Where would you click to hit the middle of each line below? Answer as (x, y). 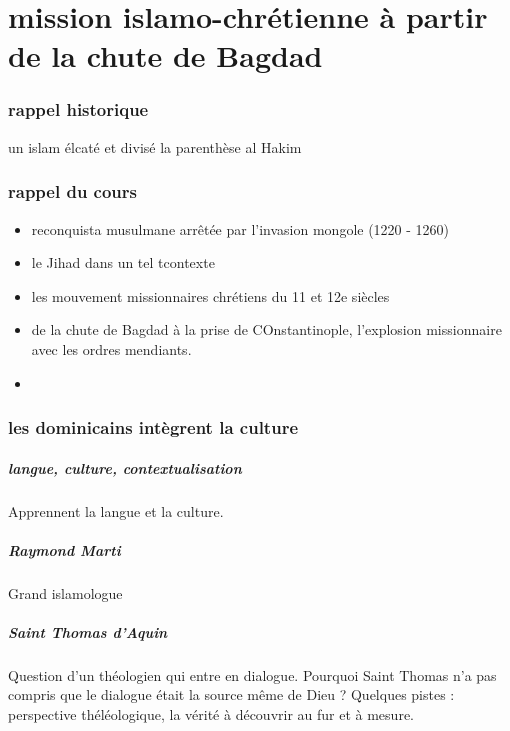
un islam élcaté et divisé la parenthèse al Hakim (155, 146)
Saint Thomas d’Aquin (88, 631)
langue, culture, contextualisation (125, 467)
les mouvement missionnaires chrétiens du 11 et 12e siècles (210, 295)
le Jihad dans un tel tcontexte (123, 262)
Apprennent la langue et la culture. (116, 510)
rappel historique (78, 109)
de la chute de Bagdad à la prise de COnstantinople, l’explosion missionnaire (266, 329)
